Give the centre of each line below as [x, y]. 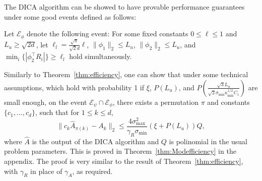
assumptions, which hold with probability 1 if [74, 87]
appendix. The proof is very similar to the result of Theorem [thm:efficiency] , [124, 161]
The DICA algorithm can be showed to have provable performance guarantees [124, 7]
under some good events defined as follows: [70, 16]
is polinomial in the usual [208, 141]
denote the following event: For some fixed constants [107, 34]
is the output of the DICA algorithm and [95, 141]
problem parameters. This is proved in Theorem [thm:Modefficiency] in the [120, 151]
